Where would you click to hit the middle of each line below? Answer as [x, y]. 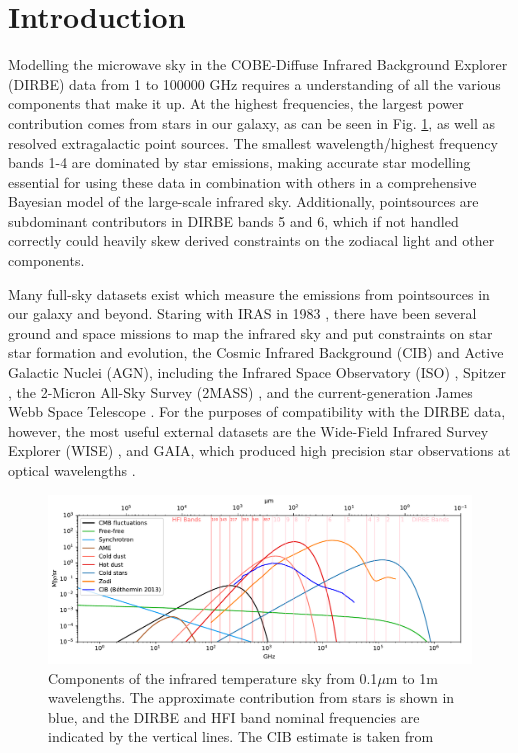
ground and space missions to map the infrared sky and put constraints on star [250, 332]
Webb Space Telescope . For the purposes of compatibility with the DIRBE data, [257, 411]
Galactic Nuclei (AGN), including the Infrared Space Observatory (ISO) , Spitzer [257, 372]
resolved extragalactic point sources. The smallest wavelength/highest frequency [253, 142]
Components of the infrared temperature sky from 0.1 [213, 677]
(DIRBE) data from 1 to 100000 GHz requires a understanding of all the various [254, 83]
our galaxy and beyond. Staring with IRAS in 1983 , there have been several [242, 313]
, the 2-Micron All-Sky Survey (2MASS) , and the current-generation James [240, 391]
